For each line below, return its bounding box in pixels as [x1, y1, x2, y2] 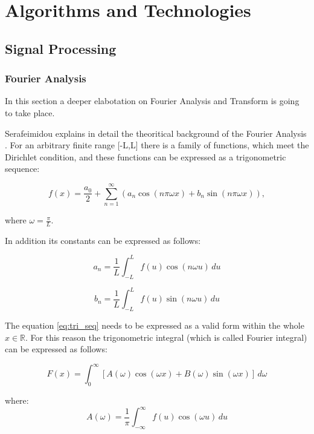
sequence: [5, 162, 40, 175]
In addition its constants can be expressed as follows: [5, 234, 201, 246]
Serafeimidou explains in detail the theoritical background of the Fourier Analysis [5, 127, 307, 139]
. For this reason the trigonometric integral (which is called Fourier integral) [25, 330, 307, 343]
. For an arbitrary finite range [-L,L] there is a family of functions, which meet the [5, 139, 309, 151]
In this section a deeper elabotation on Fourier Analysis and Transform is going [5, 94, 300, 107]
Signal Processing [5, 39, 117, 58]
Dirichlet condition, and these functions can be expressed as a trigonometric [5, 150, 286, 163]
